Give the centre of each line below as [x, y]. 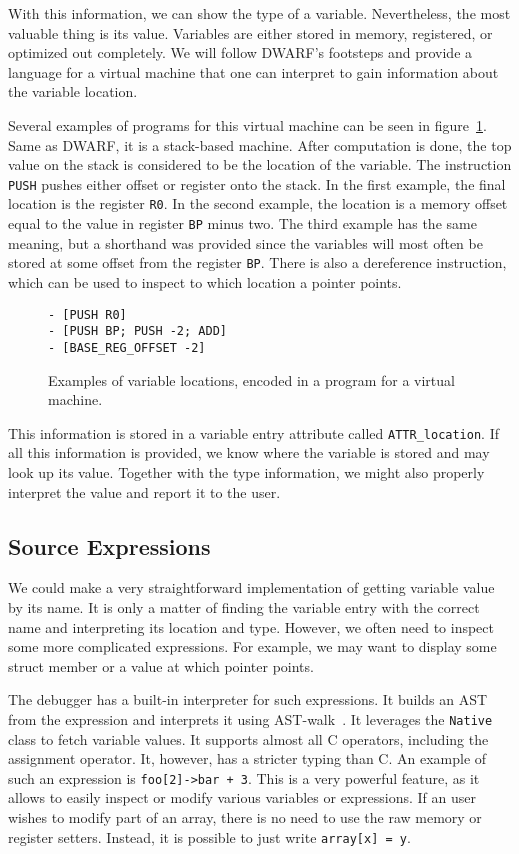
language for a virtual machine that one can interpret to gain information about [253, 71]
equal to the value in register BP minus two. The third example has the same [242, 223]
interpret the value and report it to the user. [144, 491]
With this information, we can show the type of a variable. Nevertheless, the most [259, 13]
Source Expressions [109, 545]
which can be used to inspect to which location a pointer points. [205, 281]
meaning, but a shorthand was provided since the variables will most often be [245, 242]
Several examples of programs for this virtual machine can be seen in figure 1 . [247, 124]
